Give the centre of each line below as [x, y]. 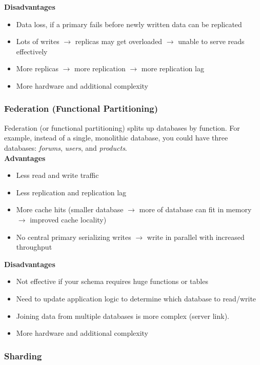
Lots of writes [38, 41]
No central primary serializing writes [74, 237]
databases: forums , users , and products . [66, 147]
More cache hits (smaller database [70, 209]
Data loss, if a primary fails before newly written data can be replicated [129, 24]
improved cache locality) [68, 219]
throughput [34, 247]
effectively [32, 51]
